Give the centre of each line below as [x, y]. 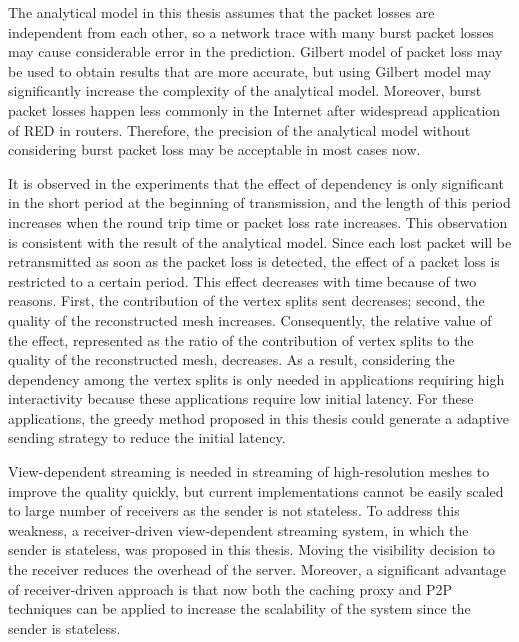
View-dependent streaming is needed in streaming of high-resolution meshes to [249, 471]
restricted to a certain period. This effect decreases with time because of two [242, 280]
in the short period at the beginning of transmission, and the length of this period [259, 202]
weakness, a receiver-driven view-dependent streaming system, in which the [238, 529]
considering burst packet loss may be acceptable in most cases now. [214, 149]
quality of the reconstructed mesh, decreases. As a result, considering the [231, 359]
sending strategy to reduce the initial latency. [147, 437]
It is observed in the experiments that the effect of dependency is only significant [256, 182]
